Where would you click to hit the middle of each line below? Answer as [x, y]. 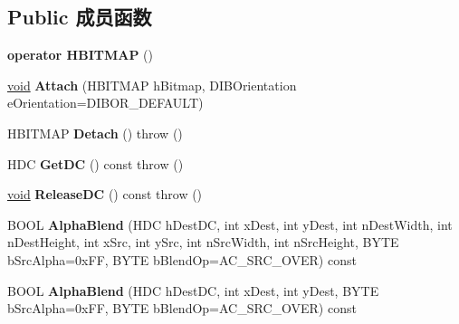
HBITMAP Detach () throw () [95, 133]
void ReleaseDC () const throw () [105, 194]
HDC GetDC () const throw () [96, 163]
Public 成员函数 [80, 17]
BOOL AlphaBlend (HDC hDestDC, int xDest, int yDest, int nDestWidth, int [230, 224]
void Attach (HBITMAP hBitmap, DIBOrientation [152, 85]
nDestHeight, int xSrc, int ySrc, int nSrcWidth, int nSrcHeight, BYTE [203, 242]
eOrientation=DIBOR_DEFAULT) [105, 103]
